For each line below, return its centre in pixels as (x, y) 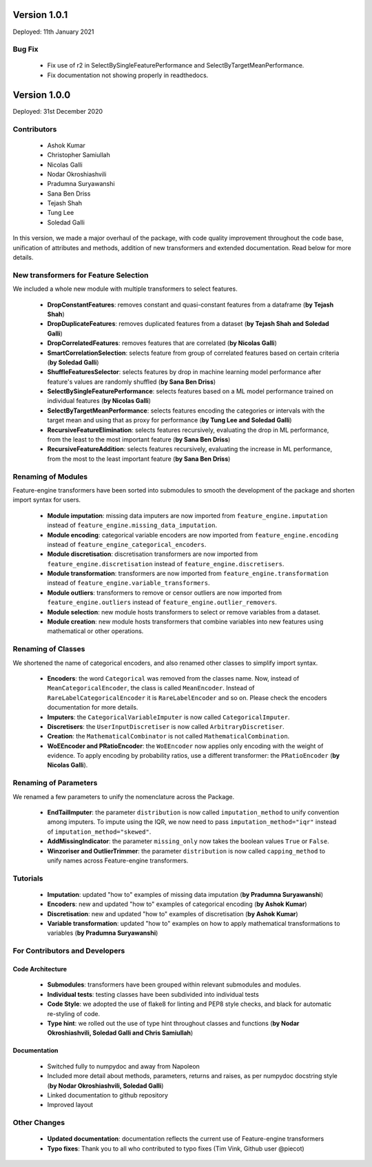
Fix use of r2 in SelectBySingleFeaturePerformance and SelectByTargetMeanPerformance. (176, 65)
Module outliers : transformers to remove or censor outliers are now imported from (165, 592)
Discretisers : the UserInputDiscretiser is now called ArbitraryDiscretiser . (166, 726)
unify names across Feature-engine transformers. (118, 860)
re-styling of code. (74, 1013)
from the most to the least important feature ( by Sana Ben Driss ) (139, 459)
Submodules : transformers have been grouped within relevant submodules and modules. (174, 984)
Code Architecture (40, 969)
